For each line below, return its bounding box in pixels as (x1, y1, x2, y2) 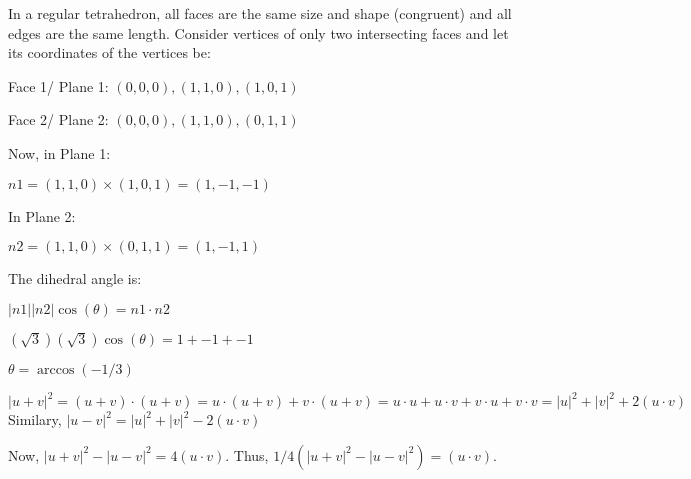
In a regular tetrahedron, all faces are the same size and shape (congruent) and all (8, 3, 512, 23)
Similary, (8, 409, 62, 430)
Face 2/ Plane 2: (8, 109, 109, 130)
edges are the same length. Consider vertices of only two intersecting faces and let (8, 22, 509, 43)
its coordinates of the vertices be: (8, 42, 211, 63)
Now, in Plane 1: (8, 142, 111, 163)
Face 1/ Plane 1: (8, 75, 109, 96)
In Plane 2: (8, 205, 76, 226)
